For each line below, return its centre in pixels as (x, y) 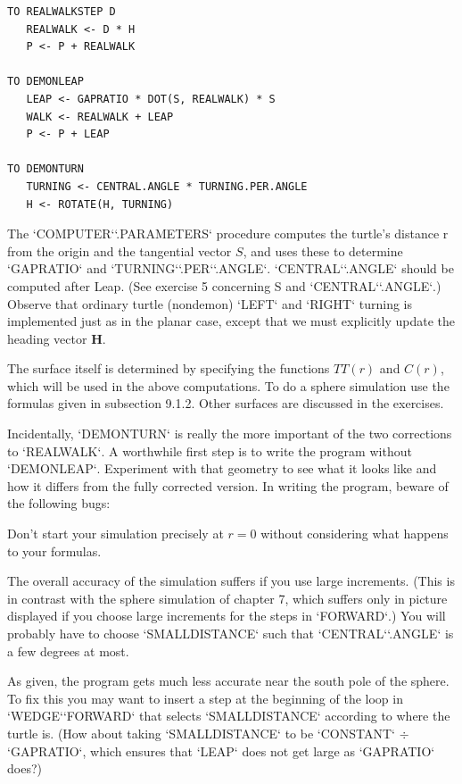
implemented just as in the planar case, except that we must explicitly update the (231, 321)
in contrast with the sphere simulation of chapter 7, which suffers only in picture (227, 598)
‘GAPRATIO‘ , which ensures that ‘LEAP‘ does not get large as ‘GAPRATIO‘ (221, 751)
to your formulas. (54, 550)
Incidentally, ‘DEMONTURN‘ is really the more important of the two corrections (230, 434)
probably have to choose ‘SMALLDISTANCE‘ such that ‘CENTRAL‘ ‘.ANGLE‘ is (231, 633)
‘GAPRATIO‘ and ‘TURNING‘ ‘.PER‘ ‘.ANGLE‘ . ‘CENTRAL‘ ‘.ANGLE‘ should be (231, 268)
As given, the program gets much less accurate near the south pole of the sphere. (228, 681)
